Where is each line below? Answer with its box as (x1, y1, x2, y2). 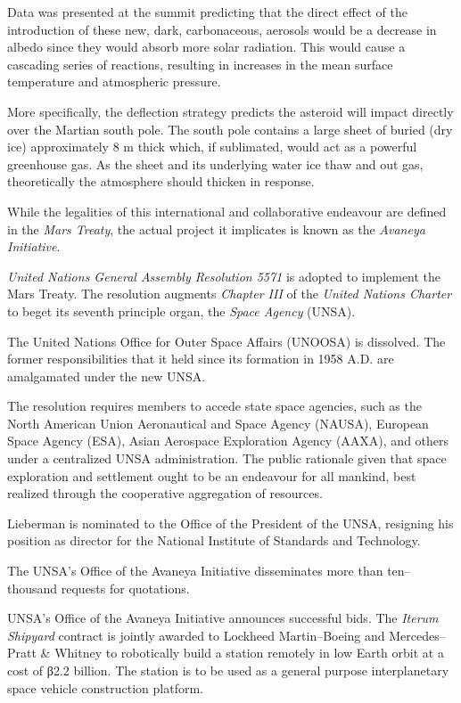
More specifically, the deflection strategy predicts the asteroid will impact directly (7, 102, 454, 120)
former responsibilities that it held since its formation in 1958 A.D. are (7, 349, 394, 368)
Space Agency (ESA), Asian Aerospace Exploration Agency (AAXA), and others (7, 431, 449, 450)
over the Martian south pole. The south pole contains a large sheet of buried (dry (7, 119, 453, 138)
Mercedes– (389, 625, 446, 644)
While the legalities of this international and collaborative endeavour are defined (7, 201, 447, 220)
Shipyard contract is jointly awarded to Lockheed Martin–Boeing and (7, 625, 385, 644)
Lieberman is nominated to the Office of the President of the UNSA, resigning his (7, 513, 454, 532)
